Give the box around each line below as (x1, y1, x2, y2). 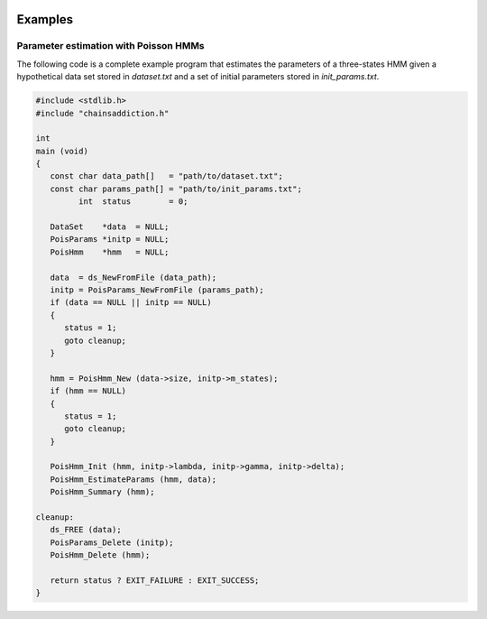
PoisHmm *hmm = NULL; (50, 246, 170, 257)
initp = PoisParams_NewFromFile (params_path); (50, 285, 265, 295)
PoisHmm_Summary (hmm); (50, 487, 155, 497)
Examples (16, 12, 74, 27)
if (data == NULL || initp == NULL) (50, 298, 212, 308)
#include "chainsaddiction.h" (35, 108, 170, 118)
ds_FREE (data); (50, 524, 122, 535)
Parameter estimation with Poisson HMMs (16, 40, 205, 52)
